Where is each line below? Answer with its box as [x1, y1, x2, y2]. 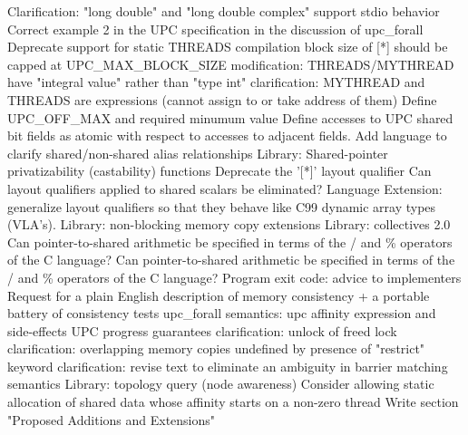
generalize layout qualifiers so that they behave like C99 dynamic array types [7, 197, 436, 216]
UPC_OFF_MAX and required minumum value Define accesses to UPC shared [7, 108, 453, 127]
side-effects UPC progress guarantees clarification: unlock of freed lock [7, 321, 397, 340]
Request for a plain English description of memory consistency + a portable [7, 285, 430, 304]
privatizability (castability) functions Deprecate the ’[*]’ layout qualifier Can [7, 161, 432, 180]
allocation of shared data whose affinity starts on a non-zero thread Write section [7, 392, 459, 411]
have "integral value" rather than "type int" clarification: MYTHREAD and [7, 72, 425, 92]
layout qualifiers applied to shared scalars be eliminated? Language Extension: [7, 179, 443, 198]
